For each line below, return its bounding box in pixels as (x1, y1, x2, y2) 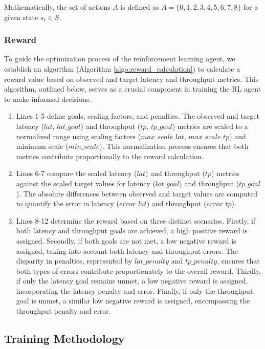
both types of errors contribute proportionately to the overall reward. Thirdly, (16, 265, 261, 276)
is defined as (120, 2, 159, 12)
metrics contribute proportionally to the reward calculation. (16, 150, 204, 161)
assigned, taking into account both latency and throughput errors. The (16, 245, 238, 256)
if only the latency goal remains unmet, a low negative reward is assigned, (16, 275, 248, 286)
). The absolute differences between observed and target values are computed (16, 188, 258, 199)
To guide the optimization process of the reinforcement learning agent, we (4, 53, 235, 64)
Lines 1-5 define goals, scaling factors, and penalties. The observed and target (16, 111, 259, 121)
